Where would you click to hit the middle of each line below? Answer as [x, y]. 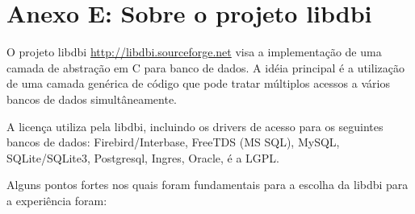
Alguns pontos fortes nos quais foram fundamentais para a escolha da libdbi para [207, 185]
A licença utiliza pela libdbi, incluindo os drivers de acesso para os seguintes [195, 126]
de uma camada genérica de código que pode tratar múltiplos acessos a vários [198, 83]
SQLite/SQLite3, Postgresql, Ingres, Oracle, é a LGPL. [143, 157]
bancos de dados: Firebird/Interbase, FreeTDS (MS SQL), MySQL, [173, 142]
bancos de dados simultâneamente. [92, 99]
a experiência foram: [57, 200]
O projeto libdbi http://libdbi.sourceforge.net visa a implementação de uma [194, 52]
